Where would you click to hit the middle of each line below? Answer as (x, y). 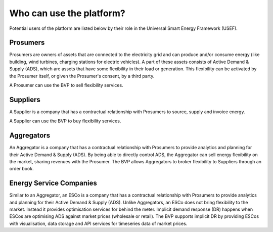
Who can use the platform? (67, 13)
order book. (21, 169)
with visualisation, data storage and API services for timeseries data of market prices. (98, 223)
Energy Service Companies (53, 183)
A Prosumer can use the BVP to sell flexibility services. (66, 85)
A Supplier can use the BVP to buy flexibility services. (65, 121)
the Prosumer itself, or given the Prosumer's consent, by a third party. (82, 76)
